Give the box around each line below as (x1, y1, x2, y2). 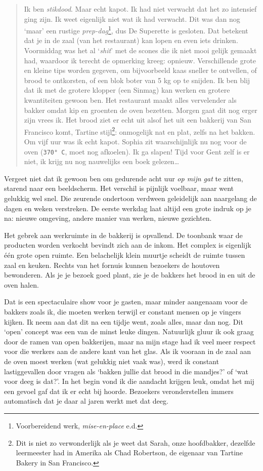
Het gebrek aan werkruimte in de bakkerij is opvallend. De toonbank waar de (4, 229, 243, 240)
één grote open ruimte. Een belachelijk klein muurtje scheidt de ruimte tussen (4, 250, 245, 260)
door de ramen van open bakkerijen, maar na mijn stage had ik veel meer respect (4, 336, 256, 346)
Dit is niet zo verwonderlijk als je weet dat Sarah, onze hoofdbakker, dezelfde (16, 437, 255, 448)
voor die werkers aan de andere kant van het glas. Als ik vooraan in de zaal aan (4, 346, 251, 357)
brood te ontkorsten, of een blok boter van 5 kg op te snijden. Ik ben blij (24, 74, 250, 85)
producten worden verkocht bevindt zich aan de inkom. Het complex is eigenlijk (4, 240, 251, 250)
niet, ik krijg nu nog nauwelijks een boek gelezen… (24, 156, 180, 167)
